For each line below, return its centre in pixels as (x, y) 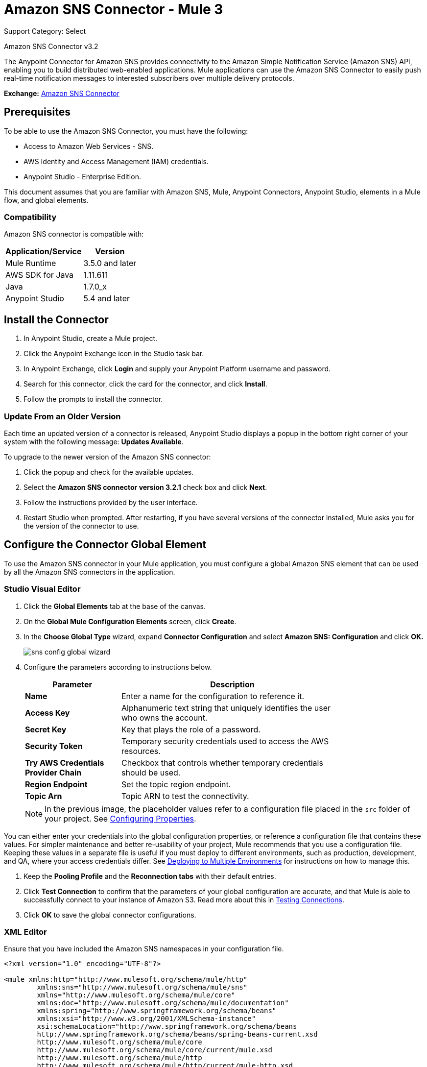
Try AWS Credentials (65, 763)
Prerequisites (37, 112)
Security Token (54, 746)
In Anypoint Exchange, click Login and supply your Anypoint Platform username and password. (177, 369)
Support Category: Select (45, 31)
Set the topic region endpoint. (176, 784)
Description (232, 684)
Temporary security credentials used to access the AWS (225, 741)
